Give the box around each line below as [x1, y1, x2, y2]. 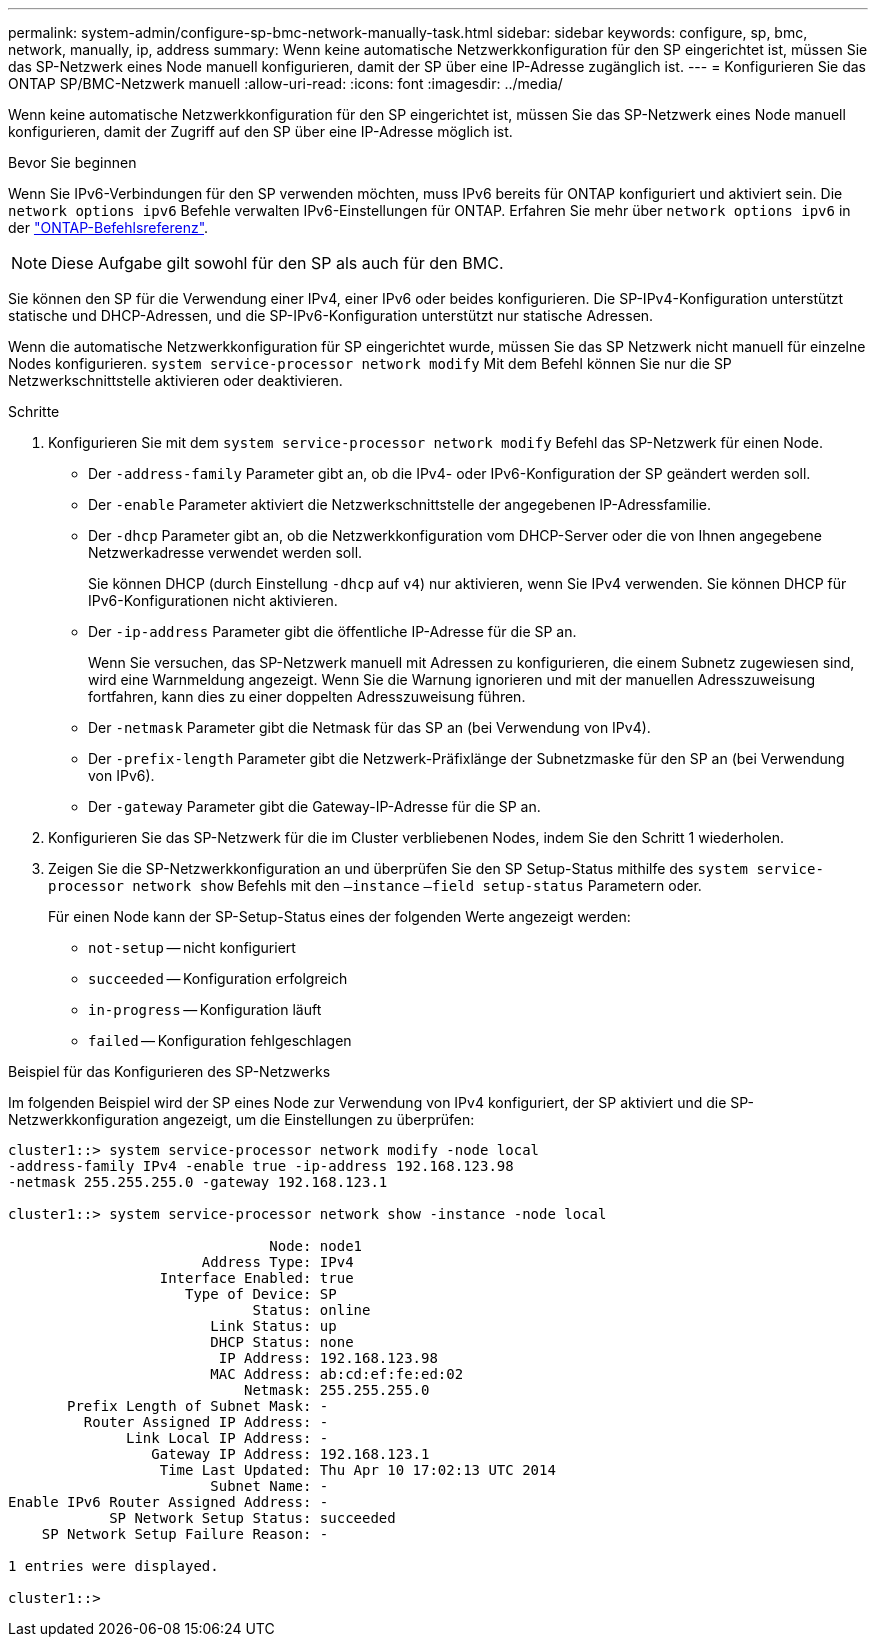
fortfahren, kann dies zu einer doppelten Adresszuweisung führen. [88, 688, 526, 705]
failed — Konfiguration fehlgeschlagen [88, 1032, 352, 1049]
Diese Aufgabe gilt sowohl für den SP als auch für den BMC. [51, 253, 504, 273]
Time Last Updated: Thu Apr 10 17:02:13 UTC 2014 [159, 1462, 556, 1478]
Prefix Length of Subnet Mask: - [67, 1398, 329, 1414]
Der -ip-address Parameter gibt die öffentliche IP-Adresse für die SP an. [88, 623, 577, 640]
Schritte [8, 403, 60, 420]
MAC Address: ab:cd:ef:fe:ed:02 [210, 1366, 464, 1382]
